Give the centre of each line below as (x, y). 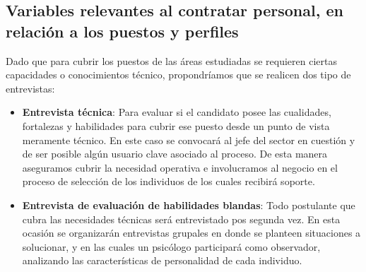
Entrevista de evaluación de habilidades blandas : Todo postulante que (189, 205)
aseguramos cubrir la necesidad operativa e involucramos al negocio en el (180, 167)
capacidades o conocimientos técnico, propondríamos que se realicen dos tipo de (178, 75)
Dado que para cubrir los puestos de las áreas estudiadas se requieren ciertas (171, 60)
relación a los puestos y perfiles (122, 31)
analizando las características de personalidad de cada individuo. (162, 260)
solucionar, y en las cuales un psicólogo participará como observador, (171, 246)
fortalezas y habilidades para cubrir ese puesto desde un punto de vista (176, 125)
